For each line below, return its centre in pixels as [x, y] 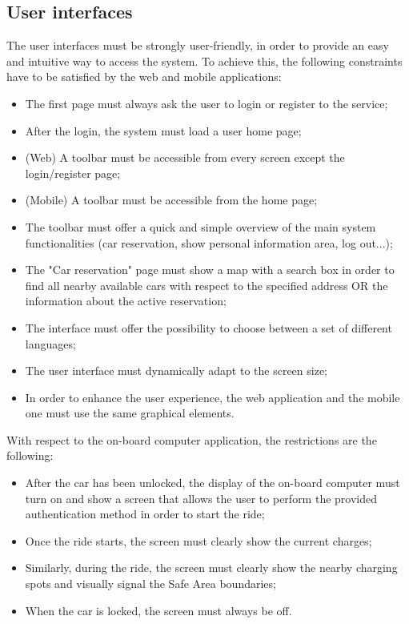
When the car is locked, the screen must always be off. [158, 610]
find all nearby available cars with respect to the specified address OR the [207, 285]
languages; [50, 343]
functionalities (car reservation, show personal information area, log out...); [209, 242]
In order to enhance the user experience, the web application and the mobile [213, 397]
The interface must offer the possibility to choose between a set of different [209, 327]
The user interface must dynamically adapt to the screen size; [176, 370]
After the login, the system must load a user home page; [163, 130]
